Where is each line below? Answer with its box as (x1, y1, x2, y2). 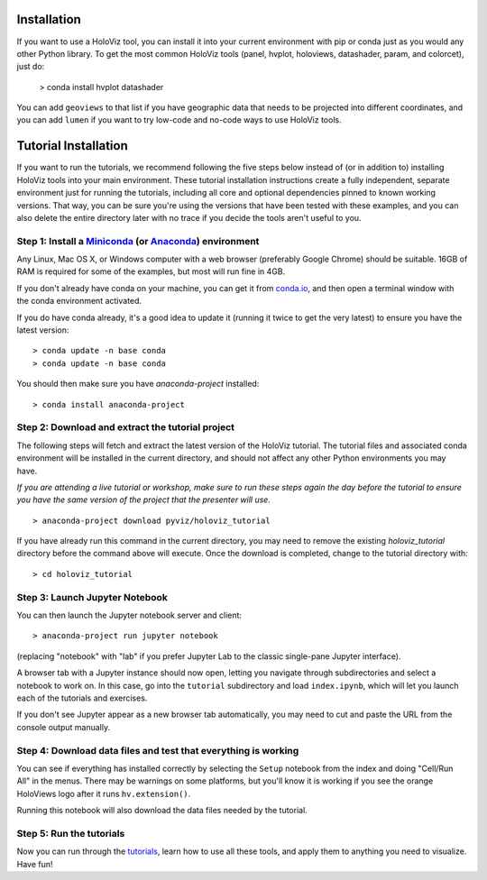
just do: (16, 61, 45, 72)
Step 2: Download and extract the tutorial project (16, 421, 234, 434)
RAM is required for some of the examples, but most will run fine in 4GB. (16, 266, 286, 277)
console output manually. (16, 721, 111, 732)
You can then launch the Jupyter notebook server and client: (16, 610, 243, 620)
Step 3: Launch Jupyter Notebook (16, 591, 169, 603)
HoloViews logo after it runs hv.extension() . (16, 788, 191, 799)
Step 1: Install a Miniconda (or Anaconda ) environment (16, 234, 260, 247)
